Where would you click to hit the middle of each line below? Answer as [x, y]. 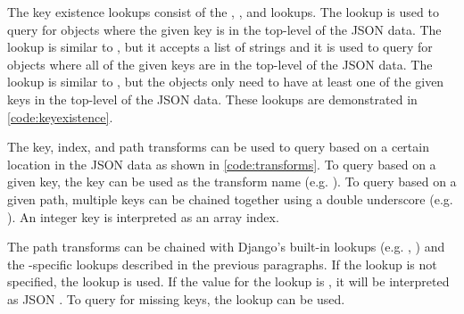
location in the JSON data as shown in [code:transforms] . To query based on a [222, 164]
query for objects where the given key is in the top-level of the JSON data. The [224, 29]
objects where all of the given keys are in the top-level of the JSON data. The [220, 64]
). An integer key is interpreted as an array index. [143, 216]
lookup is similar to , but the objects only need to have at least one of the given [226, 82]
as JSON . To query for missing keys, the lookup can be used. [176, 298]
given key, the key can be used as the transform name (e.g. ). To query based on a [232, 182]
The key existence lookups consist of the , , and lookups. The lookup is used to [223, 12]
